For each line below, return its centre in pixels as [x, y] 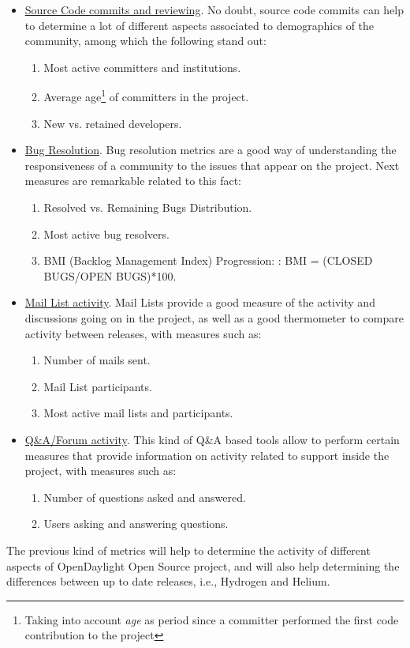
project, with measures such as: [101, 471]
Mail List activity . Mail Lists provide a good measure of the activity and [200, 302]
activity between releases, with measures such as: [143, 333]
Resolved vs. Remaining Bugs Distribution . [148, 207]
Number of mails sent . [97, 360]
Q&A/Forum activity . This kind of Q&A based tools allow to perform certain [212, 439]
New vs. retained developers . [113, 123]
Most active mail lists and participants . [138, 413]
